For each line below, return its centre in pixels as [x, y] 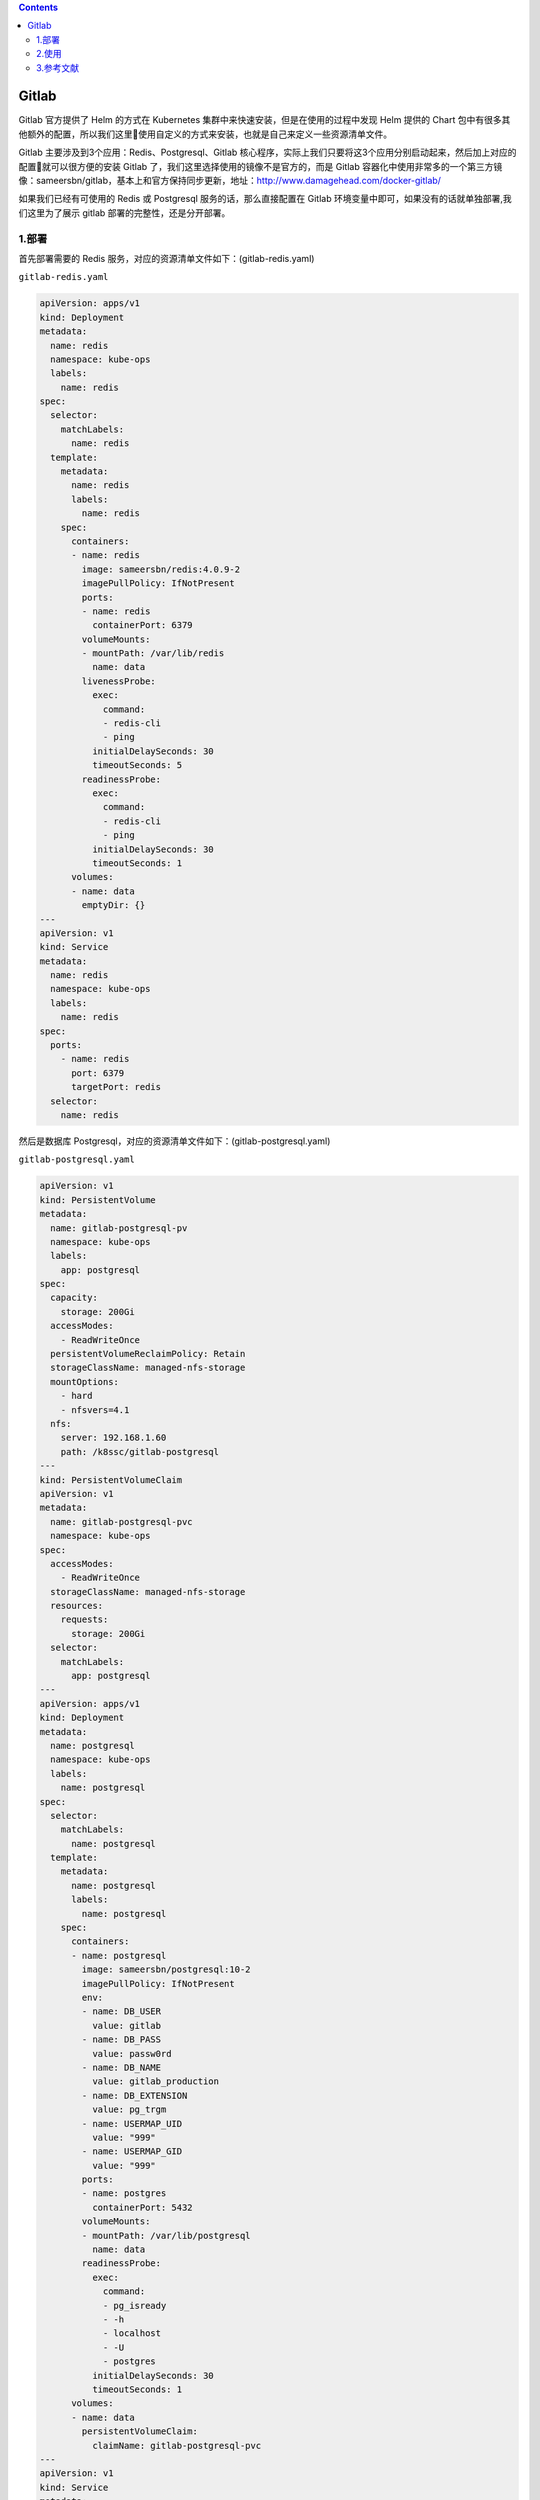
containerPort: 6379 [142, 625]
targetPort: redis [116, 1087]
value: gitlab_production [155, 2081]
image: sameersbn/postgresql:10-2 [166, 1969]
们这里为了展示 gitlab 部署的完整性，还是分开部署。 [124, 212]
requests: [84, 1619]
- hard [76, 1396]
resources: [77, 1606]
